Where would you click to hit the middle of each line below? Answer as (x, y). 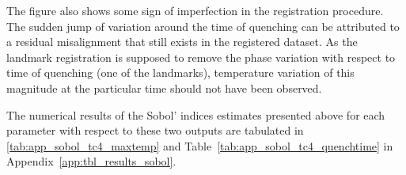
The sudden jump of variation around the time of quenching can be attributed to (203, 26)
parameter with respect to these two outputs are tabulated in (155, 130)
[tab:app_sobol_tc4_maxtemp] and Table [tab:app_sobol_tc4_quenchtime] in (200, 145)
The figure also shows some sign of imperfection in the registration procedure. (195, 10)
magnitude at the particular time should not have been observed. (164, 87)
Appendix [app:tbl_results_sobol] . (91, 161)
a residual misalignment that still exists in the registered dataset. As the (182, 42)
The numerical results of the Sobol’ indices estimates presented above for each (196, 114)
